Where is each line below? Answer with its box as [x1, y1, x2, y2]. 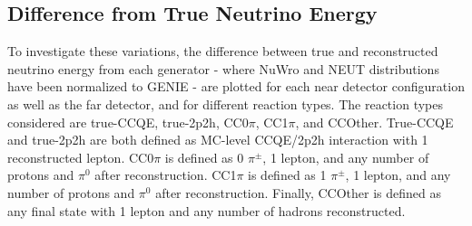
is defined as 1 [248, 165, 327, 184]
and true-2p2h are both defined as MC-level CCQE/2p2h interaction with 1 [7, 130, 428, 149]
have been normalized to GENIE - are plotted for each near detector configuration [7, 77, 465, 96]
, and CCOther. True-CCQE [295, 112, 454, 131]
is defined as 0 [164, 147, 244, 166]
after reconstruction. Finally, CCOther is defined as [155, 183, 442, 202]
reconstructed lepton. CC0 [7, 147, 154, 166]
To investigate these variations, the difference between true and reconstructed [7, 42, 438, 61]
